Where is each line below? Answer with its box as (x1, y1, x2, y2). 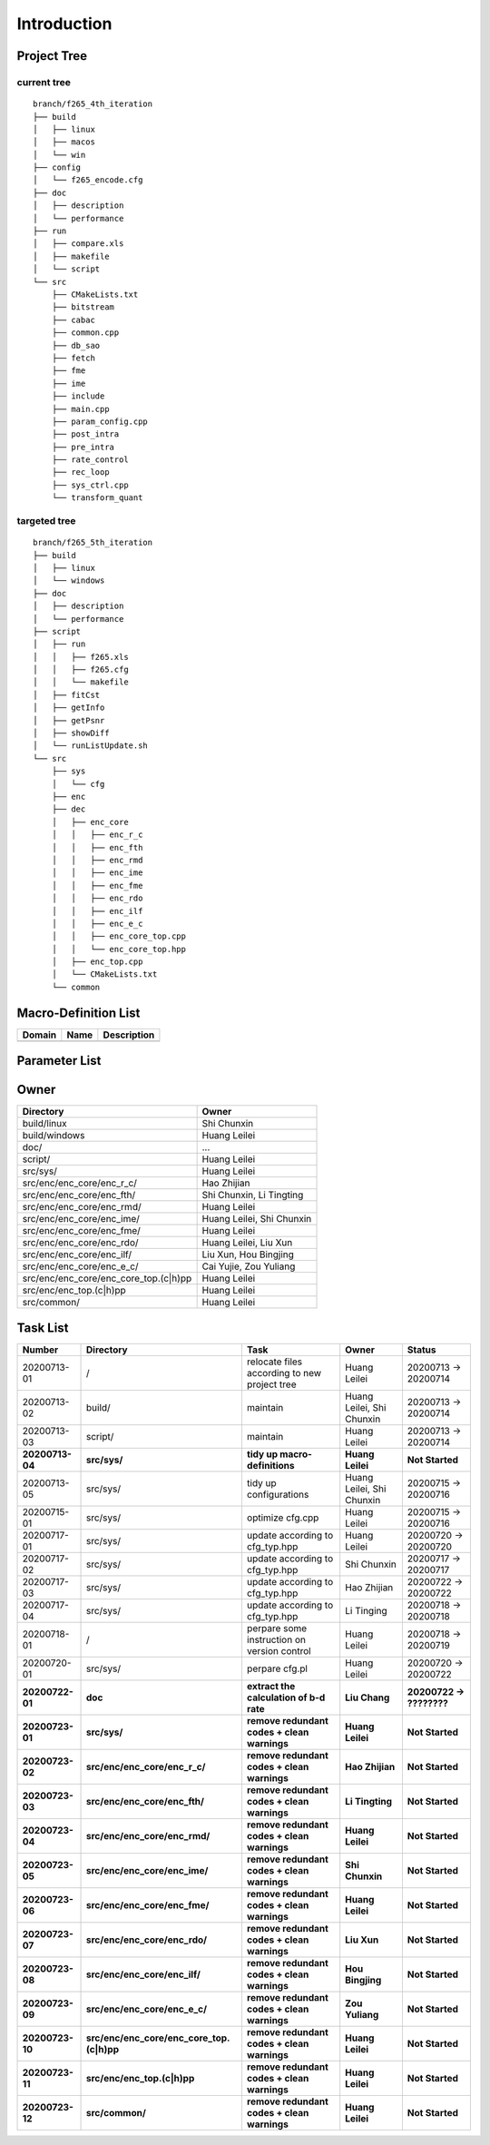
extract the (246, 1679, 296, 1692)
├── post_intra (51, 429, 120, 439)
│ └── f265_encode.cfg (33, 175, 143, 185)
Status (407, 1343, 436, 1356)
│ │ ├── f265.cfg (33, 664, 129, 675)
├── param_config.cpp (51, 416, 149, 427)
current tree (16, 75, 72, 88)
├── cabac (51, 314, 95, 325)
